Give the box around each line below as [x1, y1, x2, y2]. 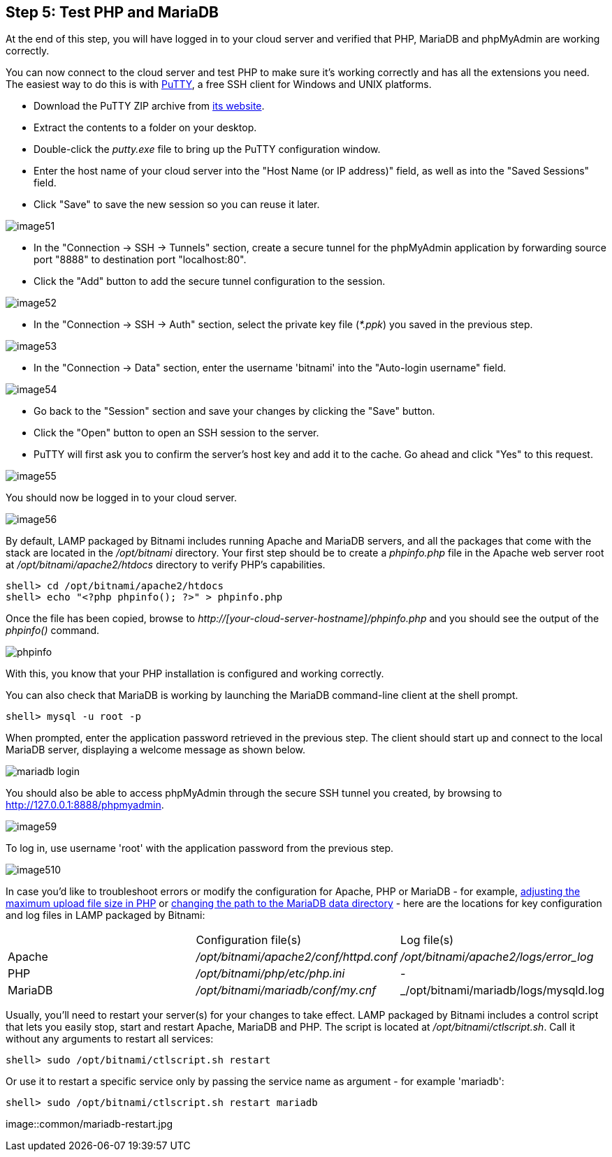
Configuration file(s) [196, 933, 301, 948]
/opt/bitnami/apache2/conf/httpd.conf [196, 950, 398, 964]
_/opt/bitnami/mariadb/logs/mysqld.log [400, 983, 604, 998]
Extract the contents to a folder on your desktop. [34, 121, 257, 134]
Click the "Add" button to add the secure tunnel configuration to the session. [34, 275, 386, 288]
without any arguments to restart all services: [6, 1033, 214, 1045]
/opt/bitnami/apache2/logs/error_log [400, 950, 594, 964]
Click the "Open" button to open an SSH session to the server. [34, 427, 319, 439]
